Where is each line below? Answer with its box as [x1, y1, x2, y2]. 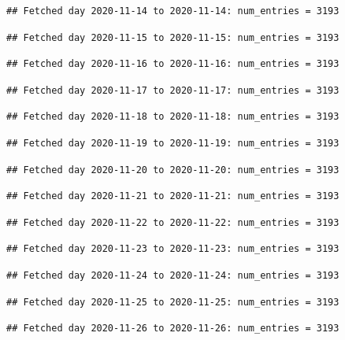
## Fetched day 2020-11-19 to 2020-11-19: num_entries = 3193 [6, 137, 339, 149]
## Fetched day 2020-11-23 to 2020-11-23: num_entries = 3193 [6, 243, 339, 255]
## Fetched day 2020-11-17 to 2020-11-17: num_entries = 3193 [6, 84, 339, 96]
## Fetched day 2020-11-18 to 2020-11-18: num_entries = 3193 [6, 111, 339, 123]
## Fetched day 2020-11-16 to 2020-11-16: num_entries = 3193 [6, 58, 339, 70]
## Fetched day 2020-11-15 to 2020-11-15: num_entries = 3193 [6, 31, 339, 43]
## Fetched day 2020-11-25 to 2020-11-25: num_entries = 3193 [6, 296, 339, 308]
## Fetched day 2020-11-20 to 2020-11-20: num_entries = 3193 [6, 164, 339, 176]
